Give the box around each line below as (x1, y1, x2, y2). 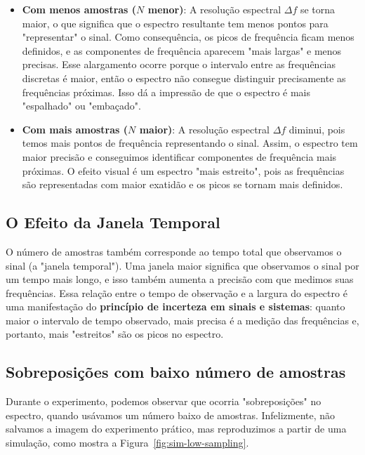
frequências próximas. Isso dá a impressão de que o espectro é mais (22, 84, 310, 99)
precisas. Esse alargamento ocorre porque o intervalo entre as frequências (22, 57, 336, 72)
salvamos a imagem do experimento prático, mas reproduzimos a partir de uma (6, 421, 347, 436)
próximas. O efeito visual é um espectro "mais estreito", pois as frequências (22, 163, 345, 178)
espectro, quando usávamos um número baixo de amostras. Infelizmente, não (6, 407, 336, 422)
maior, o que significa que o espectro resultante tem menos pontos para (22, 15, 328, 30)
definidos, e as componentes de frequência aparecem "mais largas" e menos (22, 43, 342, 58)
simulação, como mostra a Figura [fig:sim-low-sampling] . (6, 435, 249, 450)
